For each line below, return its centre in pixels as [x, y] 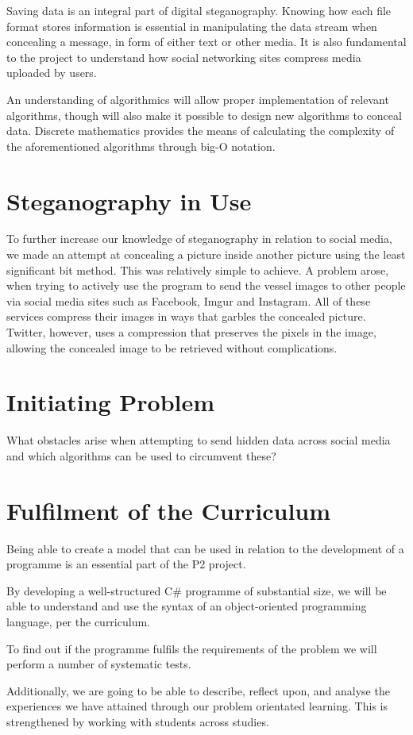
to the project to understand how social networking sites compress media [184, 57]
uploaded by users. [52, 73]
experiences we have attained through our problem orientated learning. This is [197, 706]
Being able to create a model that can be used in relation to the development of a [205, 548]
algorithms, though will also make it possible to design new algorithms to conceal [204, 115]
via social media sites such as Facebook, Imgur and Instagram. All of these [189, 300]
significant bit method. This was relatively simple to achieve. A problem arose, [198, 269]
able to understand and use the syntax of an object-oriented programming [187, 606]
